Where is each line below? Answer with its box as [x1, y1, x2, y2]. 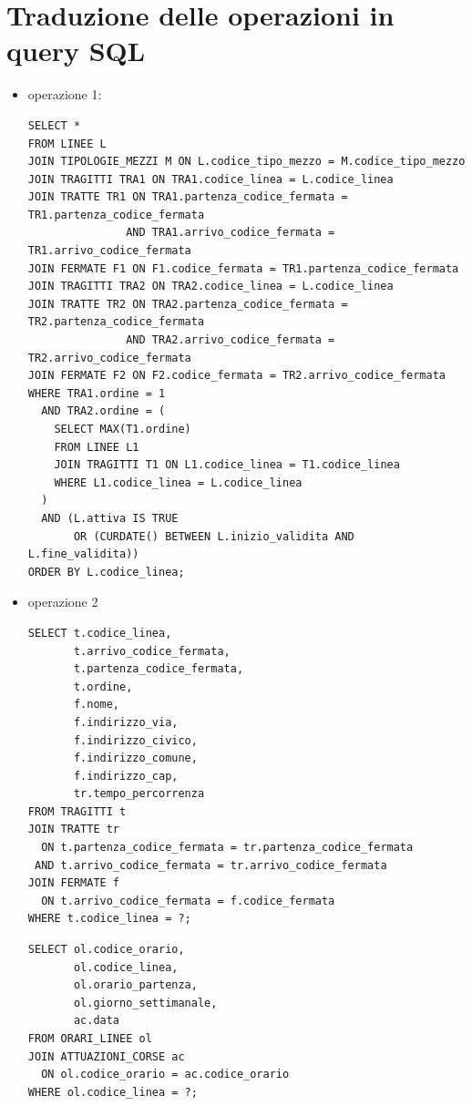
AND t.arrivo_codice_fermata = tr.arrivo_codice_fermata [34, 858, 387, 872]
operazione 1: [27, 85, 102, 104]
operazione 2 [27, 592, 98, 611]
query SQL [6, 32, 146, 69]
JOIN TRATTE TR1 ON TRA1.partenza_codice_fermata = [27, 190, 348, 204]
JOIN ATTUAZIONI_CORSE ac [27, 1050, 185, 1063]
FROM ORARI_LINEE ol [27, 1032, 152, 1045]
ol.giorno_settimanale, [73, 996, 218, 1009]
